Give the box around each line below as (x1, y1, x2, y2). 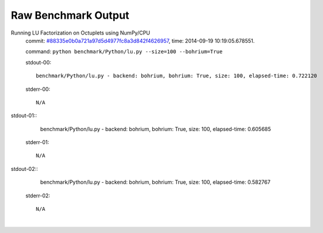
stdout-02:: (11, 165, 38, 172)
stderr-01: (25, 139, 49, 146)
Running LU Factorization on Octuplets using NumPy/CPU (11, 29, 151, 36)
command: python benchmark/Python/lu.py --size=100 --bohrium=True (25, 48, 223, 55)
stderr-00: (25, 85, 50, 92)
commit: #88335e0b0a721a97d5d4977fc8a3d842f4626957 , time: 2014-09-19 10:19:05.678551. (25, 37, 255, 44)
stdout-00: (25, 59, 52, 66)
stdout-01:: (11, 112, 38, 119)
